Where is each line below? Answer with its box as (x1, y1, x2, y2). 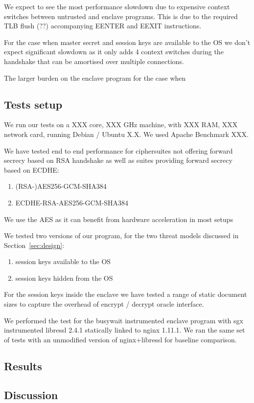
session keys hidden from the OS (15, 272, 113, 283)
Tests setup (4, 96, 63, 112)
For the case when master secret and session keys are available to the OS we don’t (4, 37, 251, 47)
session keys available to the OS (15, 256, 111, 267)
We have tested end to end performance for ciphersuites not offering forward (4, 145, 233, 156)
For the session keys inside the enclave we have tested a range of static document (4, 289, 247, 299)
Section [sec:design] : (4, 240, 65, 250)
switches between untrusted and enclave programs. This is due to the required (4, 11, 238, 21)
